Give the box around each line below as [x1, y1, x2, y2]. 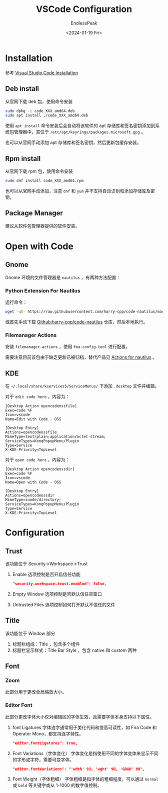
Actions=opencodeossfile [5, 430, 57, 435]
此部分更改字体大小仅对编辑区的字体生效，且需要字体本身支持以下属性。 [5, 713, 154, 719]
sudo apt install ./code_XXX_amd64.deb [5, 113, 88, 118]
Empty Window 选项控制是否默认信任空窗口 [12, 591, 102, 597]
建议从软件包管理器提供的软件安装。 [5, 222, 80, 228]
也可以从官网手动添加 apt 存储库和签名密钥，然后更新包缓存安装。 [5, 139, 141, 145]
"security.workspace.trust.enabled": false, [12, 581, 107, 586]
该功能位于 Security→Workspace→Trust [5, 561, 88, 567]
